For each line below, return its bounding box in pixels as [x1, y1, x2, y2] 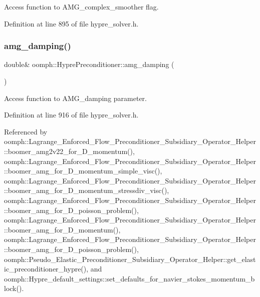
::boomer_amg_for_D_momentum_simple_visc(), [4, 165, 162, 176]
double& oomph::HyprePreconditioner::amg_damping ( [4, 59, 174, 69]
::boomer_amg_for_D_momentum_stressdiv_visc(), [4, 185, 169, 195]
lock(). [4, 283, 24, 293]
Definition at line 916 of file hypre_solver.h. [4, 109, 139, 120]
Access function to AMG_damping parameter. [4, 92, 147, 103]
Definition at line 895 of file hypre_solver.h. [4, 18, 139, 28]
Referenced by [4, 126, 48, 136]
